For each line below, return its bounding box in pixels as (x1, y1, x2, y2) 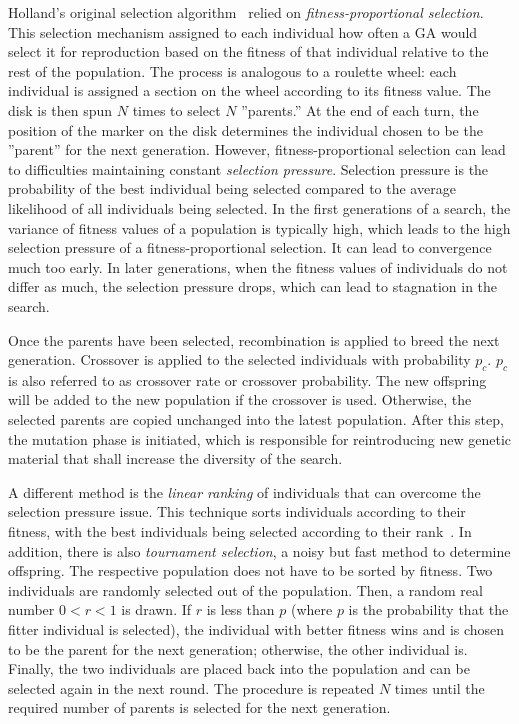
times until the (394, 677, 485, 698)
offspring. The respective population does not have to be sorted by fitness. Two (8, 560, 493, 581)
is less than (206, 599, 275, 620)
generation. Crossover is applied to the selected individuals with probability (8, 349, 471, 370)
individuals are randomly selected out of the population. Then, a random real (8, 579, 483, 600)
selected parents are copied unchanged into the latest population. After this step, (8, 409, 504, 430)
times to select (132, 99, 221, 120)
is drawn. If (121, 599, 192, 620)
